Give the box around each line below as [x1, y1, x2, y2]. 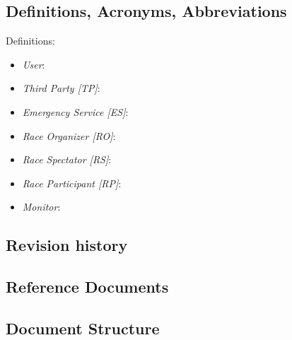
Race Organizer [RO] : [22, 128, 116, 143]
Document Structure [6, 317, 160, 339]
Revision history [6, 234, 128, 256]
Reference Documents [6, 276, 169, 298]
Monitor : [22, 199, 61, 214]
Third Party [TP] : [22, 81, 100, 95]
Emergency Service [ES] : [22, 104, 129, 119]
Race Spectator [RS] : [22, 152, 112, 167]
